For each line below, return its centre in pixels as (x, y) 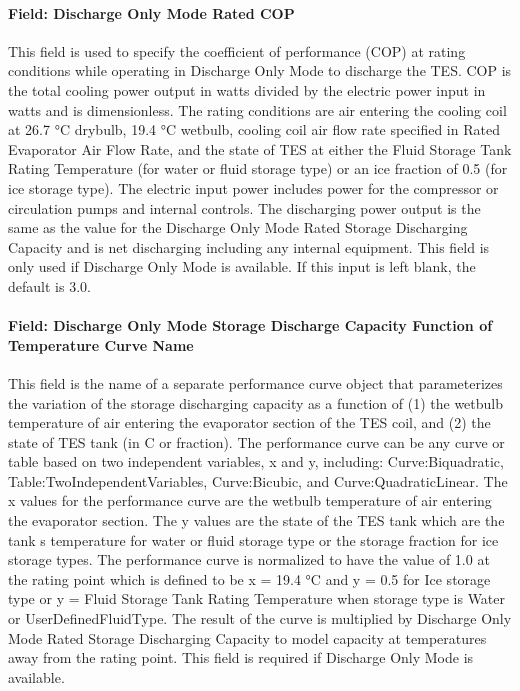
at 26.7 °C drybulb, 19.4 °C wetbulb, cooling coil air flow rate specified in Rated (254, 129)
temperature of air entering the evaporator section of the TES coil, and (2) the (249, 422)
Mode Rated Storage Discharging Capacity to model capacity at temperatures (247, 637)
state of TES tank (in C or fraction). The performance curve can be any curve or (256, 441)
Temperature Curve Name (101, 344)
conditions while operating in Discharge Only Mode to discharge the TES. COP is (260, 70)
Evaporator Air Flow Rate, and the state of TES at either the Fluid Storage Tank (260, 148)
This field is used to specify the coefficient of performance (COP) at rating (237, 50)
